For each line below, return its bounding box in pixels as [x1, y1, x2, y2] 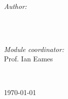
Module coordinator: [4, 44, 64, 54]
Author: [4, 1, 27, 11]
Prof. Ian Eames [4, 53, 53, 64]
